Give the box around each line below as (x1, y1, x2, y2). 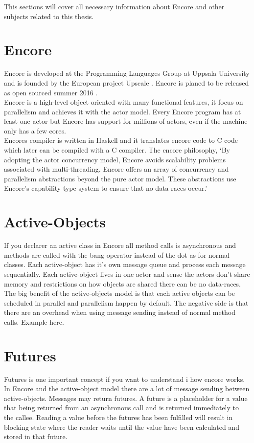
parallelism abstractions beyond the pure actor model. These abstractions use (4, 173, 236, 183)
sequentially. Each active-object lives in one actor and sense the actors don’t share (4, 268, 250, 279)
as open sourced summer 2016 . (4, 87, 98, 97)
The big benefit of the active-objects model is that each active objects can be (4, 288, 235, 298)
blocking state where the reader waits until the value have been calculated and (4, 421, 239, 432)
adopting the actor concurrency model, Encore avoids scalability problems (4, 154, 226, 164)
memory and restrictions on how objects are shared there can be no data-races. (4, 278, 241, 288)
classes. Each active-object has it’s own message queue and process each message (4, 259, 246, 269)
